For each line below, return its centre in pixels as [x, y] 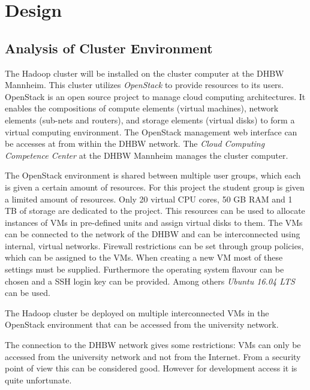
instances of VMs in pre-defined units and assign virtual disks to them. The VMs [154, 222]
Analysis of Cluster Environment [109, 48]
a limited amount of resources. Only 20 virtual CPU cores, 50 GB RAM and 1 [149, 199]
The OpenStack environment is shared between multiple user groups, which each [153, 175]
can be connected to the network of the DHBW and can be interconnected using [153, 234]
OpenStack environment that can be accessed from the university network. [142, 324]
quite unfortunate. [38, 380]
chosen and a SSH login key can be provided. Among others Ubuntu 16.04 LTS [150, 281]
